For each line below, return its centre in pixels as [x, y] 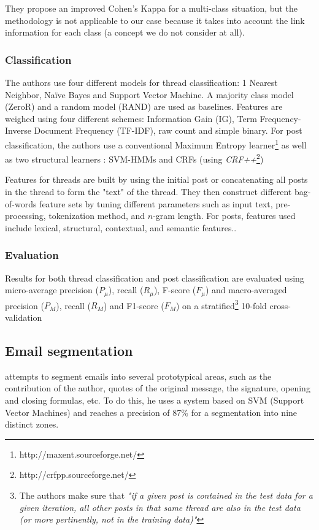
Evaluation [32, 255]
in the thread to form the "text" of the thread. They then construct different [148, 192]
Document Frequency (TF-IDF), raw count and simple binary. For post [168, 130]
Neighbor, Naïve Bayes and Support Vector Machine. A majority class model [149, 94]
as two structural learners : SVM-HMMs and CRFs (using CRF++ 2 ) [134, 158]
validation [24, 317]
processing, [25, 216]
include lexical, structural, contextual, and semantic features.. [121, 227]
